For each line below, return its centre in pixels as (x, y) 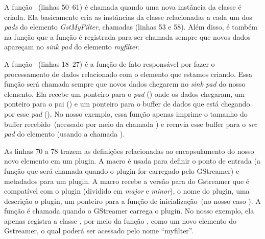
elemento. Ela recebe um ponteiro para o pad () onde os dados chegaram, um (125, 94)
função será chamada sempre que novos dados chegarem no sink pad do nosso (125, 84)
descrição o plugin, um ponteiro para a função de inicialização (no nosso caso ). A (132, 201)
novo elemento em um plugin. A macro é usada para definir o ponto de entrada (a (132, 161)
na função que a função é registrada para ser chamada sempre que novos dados (127, 36)
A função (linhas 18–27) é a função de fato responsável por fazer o (110, 63)
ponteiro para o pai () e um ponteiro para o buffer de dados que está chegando (127, 104)
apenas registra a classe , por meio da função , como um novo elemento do (120, 220)
